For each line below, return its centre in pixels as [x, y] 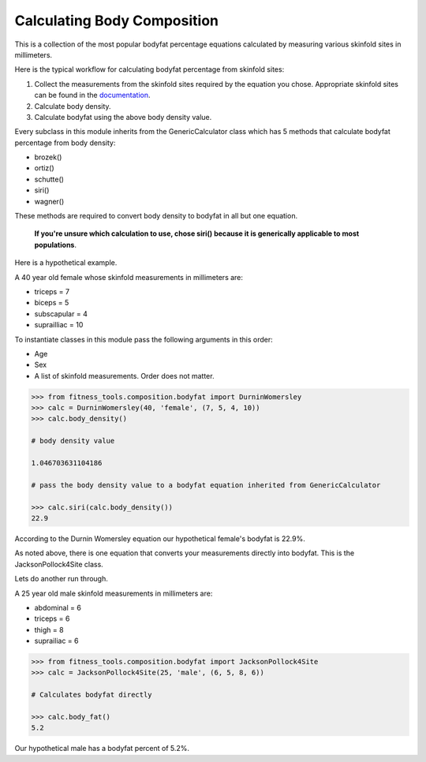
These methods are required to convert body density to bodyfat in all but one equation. [156, 216]
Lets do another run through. [61, 579]
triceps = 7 [52, 291]
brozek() [48, 157]
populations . [55, 245]
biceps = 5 [52, 303]
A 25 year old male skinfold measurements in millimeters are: [114, 593]
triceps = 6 [52, 618]
